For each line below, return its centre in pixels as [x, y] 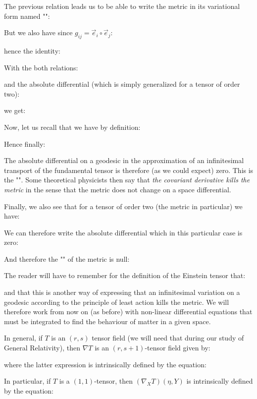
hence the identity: [32, 50]
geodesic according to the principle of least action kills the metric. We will [117, 302]
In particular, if [27, 381]
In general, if [23, 338]
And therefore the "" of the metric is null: [67, 258]
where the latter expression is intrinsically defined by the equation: [105, 364]
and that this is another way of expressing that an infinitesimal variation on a [122, 292]
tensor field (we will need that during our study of [168, 338]
